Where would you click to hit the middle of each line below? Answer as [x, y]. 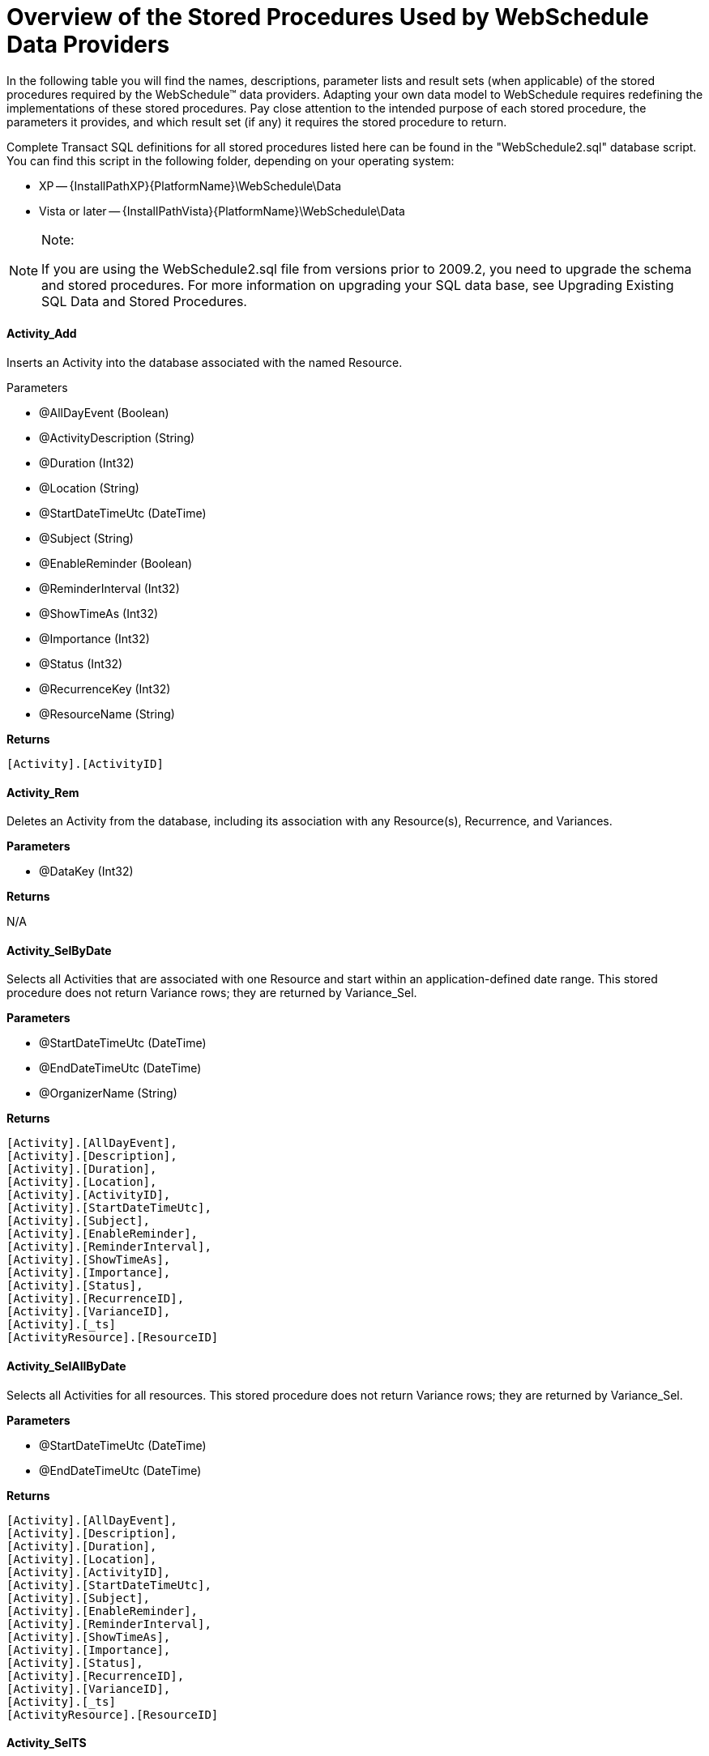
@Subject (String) [86, 538]
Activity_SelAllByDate [66, 1366]
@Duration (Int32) [87, 462]
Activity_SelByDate [59, 950]
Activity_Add [42, 334]
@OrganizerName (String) [108, 1093]
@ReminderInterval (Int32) [109, 588]
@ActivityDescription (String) [117, 437]
